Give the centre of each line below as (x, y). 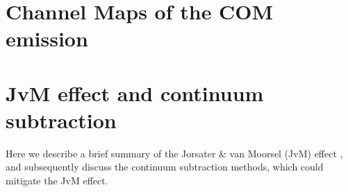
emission (47, 38)
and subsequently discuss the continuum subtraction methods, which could (165, 167)
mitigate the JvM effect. (57, 181)
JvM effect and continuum (135, 93)
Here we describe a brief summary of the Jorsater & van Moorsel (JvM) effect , (174, 153)
